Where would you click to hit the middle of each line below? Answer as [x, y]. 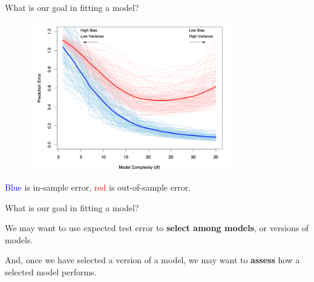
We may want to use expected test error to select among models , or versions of [157, 228]
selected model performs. [51, 272]
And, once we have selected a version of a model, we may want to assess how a [152, 260]
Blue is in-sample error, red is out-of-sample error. [98, 187]
